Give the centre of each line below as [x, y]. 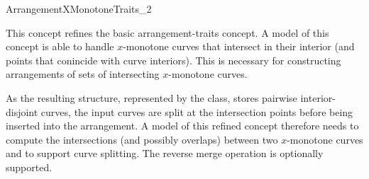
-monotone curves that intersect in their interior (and [239, 46]
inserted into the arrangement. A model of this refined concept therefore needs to [182, 126]
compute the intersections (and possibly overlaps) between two [142, 139]
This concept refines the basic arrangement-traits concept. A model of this [167, 32]
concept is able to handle [60, 46]
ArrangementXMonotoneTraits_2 [79, 8]
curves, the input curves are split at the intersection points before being [197, 111]
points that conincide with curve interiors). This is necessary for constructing [174, 60]
